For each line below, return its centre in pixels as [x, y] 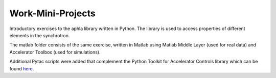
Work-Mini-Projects [52, 13]
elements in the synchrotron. [40, 35]
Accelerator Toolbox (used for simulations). [55, 52]
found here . [22, 68]
